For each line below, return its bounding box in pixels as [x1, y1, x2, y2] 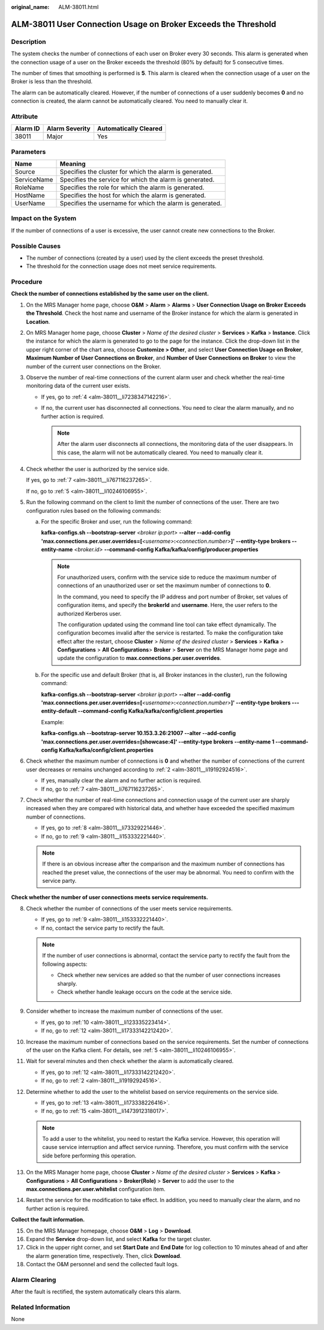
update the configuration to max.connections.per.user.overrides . [57, 654, 221, 662]
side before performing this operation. [42, 1152, 137, 1159]
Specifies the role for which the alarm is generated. [59, 183, 205, 192]
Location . [26, 318, 50, 325]
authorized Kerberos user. [57, 610, 122, 617]
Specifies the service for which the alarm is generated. [59, 175, 215, 183]
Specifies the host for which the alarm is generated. [59, 191, 206, 200]
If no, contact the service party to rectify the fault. [41, 924, 165, 932]
